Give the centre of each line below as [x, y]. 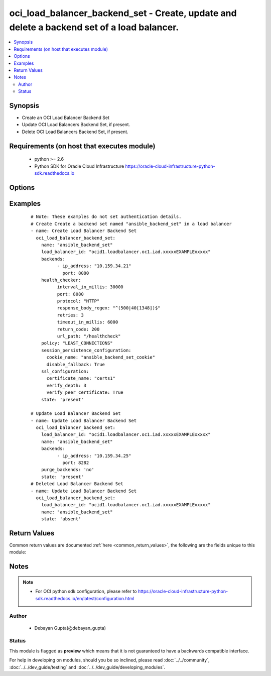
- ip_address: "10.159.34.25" [94, 456]
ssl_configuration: [65, 371]
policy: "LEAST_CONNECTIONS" [77, 343]
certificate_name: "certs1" [81, 378]
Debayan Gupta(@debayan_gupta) [70, 628]
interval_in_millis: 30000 [90, 287]
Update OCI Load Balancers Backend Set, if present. [76, 125]
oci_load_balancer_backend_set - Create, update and [123, 13]
